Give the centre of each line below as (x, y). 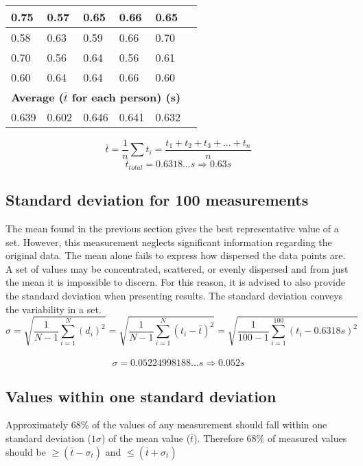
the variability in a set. (54, 309)
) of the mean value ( (146, 438)
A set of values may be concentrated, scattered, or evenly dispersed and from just (177, 268)
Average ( (37, 97)
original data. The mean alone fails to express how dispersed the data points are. (176, 255)
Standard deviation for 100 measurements (157, 200)
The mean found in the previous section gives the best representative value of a (172, 228)
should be (26, 451)
